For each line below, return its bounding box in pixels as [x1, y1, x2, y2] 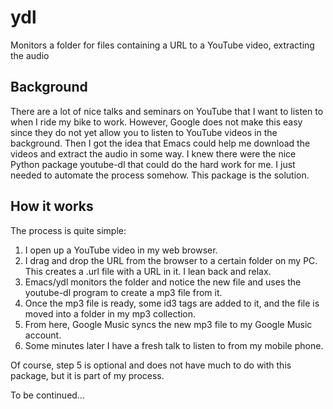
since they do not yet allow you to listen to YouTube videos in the [10, 126, 278, 138]
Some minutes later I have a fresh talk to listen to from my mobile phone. [24, 339, 324, 351]
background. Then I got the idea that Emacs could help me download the [10, 137, 311, 149]
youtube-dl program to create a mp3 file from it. [24, 286, 223, 298]
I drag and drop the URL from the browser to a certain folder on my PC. [24, 254, 318, 266]
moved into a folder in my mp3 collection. [24, 307, 197, 320]
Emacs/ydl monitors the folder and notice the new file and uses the [24, 276, 302, 288]
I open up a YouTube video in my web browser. [24, 244, 218, 256]
